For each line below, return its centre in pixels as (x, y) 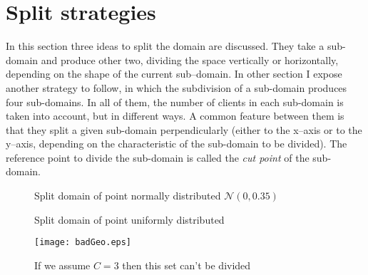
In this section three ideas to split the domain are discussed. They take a (165, 46)
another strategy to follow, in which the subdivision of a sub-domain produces (177, 87)
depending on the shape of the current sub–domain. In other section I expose (174, 74)
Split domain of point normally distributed (128, 196)
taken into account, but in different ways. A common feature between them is (175, 116)
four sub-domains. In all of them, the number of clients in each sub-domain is (175, 102)
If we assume (62, 265)
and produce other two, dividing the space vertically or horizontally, (190, 59)
